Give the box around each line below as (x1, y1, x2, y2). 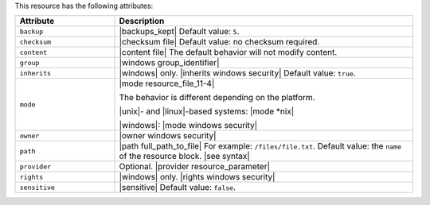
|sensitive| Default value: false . (119, 182, 236, 193)
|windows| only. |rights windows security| (119, 172, 276, 183)
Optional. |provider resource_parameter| (119, 161, 271, 172)
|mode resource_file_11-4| (119, 78, 215, 89)
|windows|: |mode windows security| (119, 120, 258, 131)
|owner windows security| (119, 130, 217, 141)
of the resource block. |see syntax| (119, 151, 250, 162)
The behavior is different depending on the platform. (119, 92, 315, 103)
